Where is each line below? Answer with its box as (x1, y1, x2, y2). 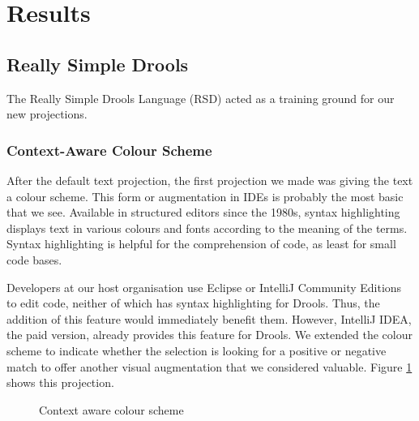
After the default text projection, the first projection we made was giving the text (6, 171, 413, 188)
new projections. (6, 105, 88, 122)
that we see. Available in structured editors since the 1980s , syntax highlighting (6, 204, 400, 221)
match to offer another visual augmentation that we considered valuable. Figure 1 (6, 358, 413, 375)
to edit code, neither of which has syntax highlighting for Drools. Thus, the (6, 294, 380, 311)
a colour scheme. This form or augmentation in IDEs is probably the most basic (6, 187, 404, 204)
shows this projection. (6, 374, 114, 391)
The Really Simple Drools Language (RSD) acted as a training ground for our (6, 89, 395, 106)
